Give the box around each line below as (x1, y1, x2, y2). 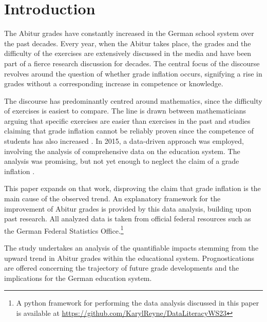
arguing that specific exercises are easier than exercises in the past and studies (4, 115, 251, 126)
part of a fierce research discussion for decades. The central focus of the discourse (4, 58, 260, 68)
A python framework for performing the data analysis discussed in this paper (16, 297, 259, 308)
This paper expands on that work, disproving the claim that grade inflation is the (4, 183, 261, 194)
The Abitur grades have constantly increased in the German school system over (4, 28, 254, 39)
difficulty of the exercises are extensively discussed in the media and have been (4, 48, 252, 59)
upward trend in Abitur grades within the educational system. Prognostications (4, 252, 254, 263)
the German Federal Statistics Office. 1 (4, 223, 124, 236)
